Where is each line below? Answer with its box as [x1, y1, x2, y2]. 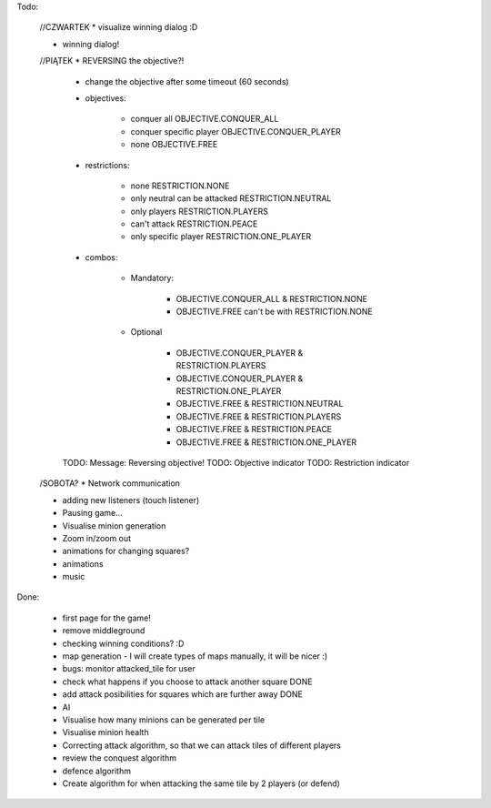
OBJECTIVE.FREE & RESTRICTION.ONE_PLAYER [175, 437, 357, 448]
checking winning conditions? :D [62, 638, 185, 649]
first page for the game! [62, 612, 152, 623]
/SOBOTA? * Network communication [39, 478, 181, 489]
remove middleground [62, 625, 145, 636]
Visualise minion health [62, 727, 149, 738]
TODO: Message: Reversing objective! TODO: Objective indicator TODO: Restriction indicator [62, 457, 410, 468]
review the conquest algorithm [62, 752, 177, 763]
